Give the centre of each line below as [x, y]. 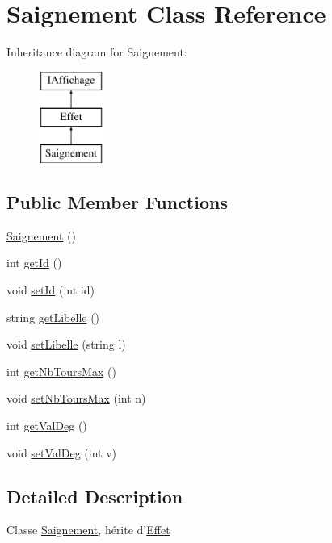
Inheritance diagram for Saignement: [97, 52]
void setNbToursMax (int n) [76, 398]
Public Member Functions [117, 202]
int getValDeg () [47, 426]
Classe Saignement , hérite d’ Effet [88, 530]
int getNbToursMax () [61, 371]
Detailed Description [95, 496]
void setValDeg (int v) [62, 452]
